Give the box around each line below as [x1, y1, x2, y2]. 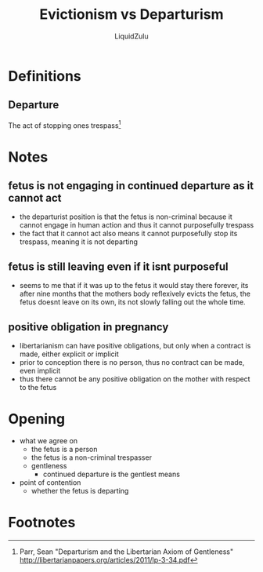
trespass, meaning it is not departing [19, 237, 139, 246]
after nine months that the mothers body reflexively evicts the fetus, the [19, 289, 250, 299]
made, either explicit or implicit [19, 349, 119, 359]
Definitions [8, 67, 82, 85]
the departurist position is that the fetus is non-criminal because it [19, 212, 232, 221]
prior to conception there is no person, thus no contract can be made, [19, 358, 245, 367]
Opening [8, 410, 66, 428]
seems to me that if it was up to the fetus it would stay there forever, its [19, 281, 249, 290]
